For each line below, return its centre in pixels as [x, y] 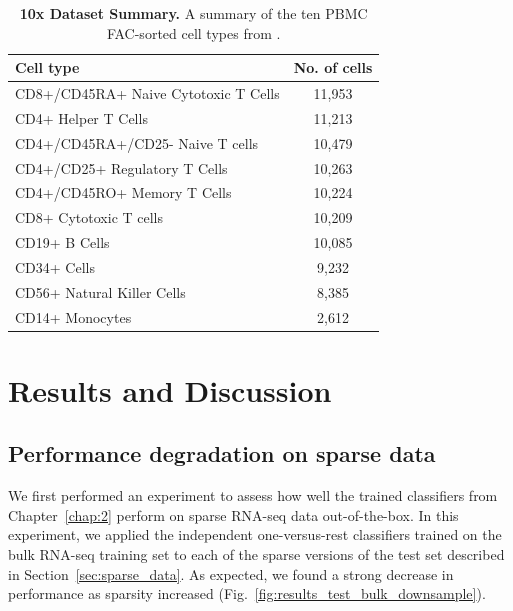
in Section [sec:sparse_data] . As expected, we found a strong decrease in [231, 573]
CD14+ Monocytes [73, 316]
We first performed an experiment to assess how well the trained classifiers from [253, 495]
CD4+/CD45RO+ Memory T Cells [123, 192]
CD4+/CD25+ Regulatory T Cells [121, 167]
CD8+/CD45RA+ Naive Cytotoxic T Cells [147, 93]
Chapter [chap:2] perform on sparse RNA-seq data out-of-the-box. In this [233, 514]
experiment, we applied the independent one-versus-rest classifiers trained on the [255, 534]
